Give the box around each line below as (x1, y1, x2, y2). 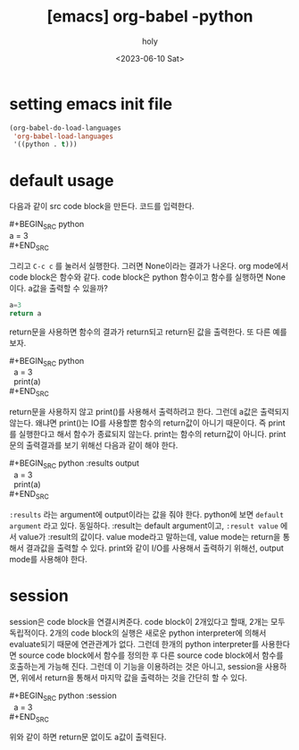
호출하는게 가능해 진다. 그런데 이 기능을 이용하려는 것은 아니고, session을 (9, 661, 263, 671)
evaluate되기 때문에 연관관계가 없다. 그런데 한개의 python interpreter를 (9, 638, 260, 649)
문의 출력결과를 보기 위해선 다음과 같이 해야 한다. (9, 440, 179, 451)
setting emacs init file (9, 94, 172, 114)
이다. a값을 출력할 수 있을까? (9, 282, 109, 293)
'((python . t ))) (12, 140, 78, 149)
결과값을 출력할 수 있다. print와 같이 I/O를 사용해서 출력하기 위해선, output (25, 543, 284, 553)
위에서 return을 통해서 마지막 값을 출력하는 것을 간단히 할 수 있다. (21, 672, 248, 683)
